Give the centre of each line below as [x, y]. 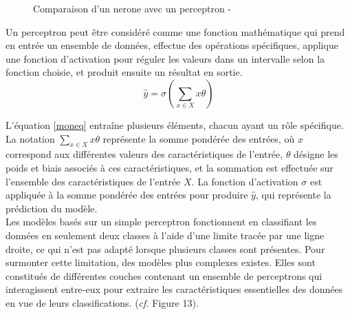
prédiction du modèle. [52, 208]
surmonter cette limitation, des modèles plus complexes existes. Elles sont [161, 262]
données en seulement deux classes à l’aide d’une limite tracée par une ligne [165, 235]
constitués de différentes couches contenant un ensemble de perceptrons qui [164, 275]
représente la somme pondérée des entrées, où [199, 138]
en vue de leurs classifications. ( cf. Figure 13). [102, 302]
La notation [30, 138]
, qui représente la [293, 195]
